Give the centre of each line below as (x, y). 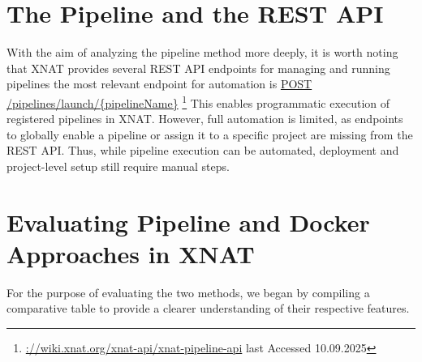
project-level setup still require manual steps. (118, 166)
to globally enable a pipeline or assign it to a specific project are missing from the (210, 134)
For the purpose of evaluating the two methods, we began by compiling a (188, 292)
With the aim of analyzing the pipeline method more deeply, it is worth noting (202, 52)
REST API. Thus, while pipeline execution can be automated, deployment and (203, 150)
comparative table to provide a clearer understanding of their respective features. (208, 308)
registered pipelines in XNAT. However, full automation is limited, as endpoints (205, 119)
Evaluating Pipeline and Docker (188, 221)
